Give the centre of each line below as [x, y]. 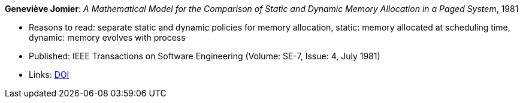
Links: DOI [49, 75]
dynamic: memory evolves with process [107, 37]
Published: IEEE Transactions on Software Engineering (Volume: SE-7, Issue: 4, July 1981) [205, 56]
